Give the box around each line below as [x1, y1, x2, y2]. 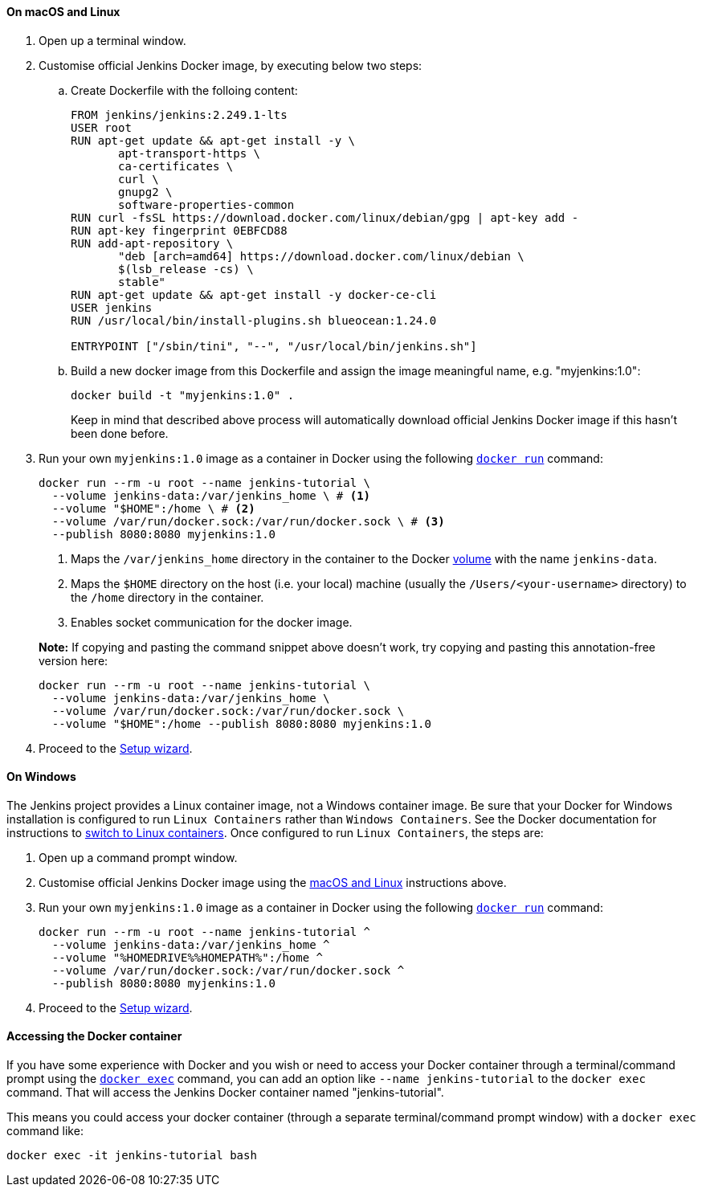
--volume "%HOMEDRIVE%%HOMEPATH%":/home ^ [51, 950, 324, 964]
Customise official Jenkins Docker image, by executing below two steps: [39, 58, 422, 72]
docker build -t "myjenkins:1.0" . [71, 388, 295, 402]
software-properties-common [118, 198, 295, 211]
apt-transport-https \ [118, 146, 261, 160]
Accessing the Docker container [6, 1029, 182, 1044]
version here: [39, 653, 108, 668]
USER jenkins [71, 300, 153, 314]
